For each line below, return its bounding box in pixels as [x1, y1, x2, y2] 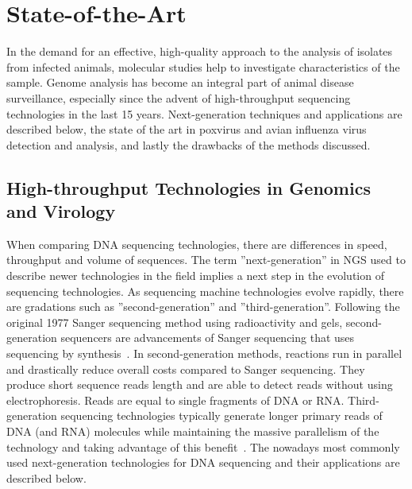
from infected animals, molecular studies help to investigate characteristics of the [6, 58, 400, 75]
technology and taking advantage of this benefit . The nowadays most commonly [6, 438, 400, 455]
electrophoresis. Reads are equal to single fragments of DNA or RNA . [6, 391, 345, 408]
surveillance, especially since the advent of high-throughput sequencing [6, 89, 351, 106]
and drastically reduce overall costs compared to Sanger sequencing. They [6, 360, 365, 377]
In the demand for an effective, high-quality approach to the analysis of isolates [6, 43, 393, 60]
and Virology [6, 199, 116, 223]
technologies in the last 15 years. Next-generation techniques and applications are [6, 105, 402, 122]
